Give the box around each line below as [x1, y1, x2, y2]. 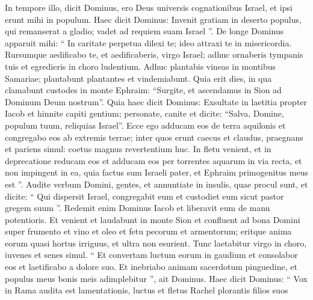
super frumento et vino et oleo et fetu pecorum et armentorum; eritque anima [5, 225, 292, 237]
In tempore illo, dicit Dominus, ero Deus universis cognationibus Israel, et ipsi [5, 1, 293, 13]
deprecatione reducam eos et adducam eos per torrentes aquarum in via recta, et [5, 154, 302, 167]
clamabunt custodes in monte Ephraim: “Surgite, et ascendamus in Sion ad [5, 84, 282, 96]
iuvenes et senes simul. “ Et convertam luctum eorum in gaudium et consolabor [5, 248, 298, 261]
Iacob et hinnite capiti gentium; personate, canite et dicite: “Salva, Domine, [5, 107, 284, 120]
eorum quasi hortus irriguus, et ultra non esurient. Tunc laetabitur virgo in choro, [5, 236, 307, 249]
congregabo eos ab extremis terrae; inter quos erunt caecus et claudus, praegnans [5, 130, 303, 143]
